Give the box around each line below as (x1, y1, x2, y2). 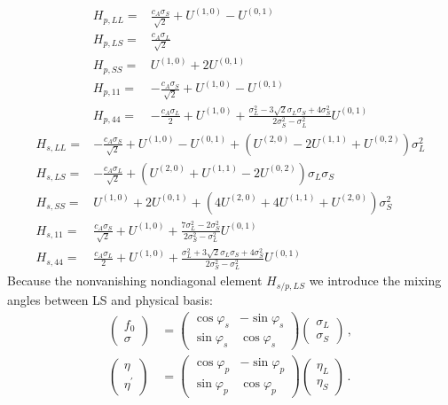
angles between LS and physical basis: (7, 290, 213, 308)
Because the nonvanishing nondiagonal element (7, 271, 263, 290)
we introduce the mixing (309, 271, 442, 290)
